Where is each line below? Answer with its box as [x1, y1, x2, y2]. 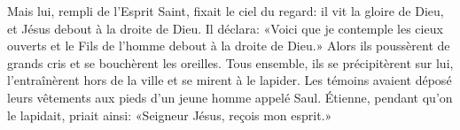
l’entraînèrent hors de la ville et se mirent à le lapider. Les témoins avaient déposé [7, 71, 452, 89]
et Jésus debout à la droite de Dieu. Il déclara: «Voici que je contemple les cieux [7, 19, 443, 37]
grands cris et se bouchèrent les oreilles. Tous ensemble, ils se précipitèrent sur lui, [7, 53, 454, 72]
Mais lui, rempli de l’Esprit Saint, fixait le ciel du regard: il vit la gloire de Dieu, [7, 2, 444, 19]
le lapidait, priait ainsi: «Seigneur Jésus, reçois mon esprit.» [7, 105, 332, 124]
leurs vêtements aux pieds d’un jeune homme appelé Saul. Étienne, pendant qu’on [7, 88, 453, 106]
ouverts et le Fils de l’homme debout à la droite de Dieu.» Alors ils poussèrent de [7, 36, 450, 55]
